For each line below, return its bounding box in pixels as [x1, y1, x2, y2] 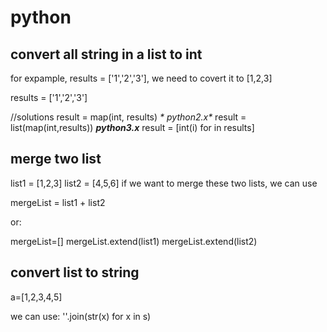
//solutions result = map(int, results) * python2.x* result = [10, 111, 247, 123]
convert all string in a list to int [10, 46, 203, 63]
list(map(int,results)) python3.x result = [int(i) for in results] [10, 122, 255, 133]
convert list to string [10, 264, 140, 281]
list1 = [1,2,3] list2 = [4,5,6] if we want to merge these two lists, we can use [10, 177, 318, 189]
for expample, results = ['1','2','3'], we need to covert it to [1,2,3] [10, 72, 273, 84]
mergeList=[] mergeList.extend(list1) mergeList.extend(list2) [10, 235, 258, 247]
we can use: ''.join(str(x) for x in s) [10, 310, 152, 322]
